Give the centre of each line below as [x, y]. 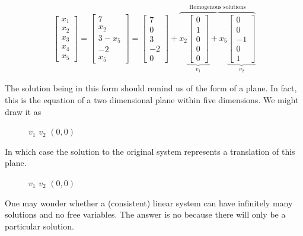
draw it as [23, 111]
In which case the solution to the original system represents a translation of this [150, 151]
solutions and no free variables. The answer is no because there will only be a [145, 214]
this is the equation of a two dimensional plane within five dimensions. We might [152, 100]
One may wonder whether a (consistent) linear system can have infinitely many [149, 202]
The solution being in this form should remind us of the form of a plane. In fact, [151, 88]
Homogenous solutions [218, 7]
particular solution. [39, 226]
